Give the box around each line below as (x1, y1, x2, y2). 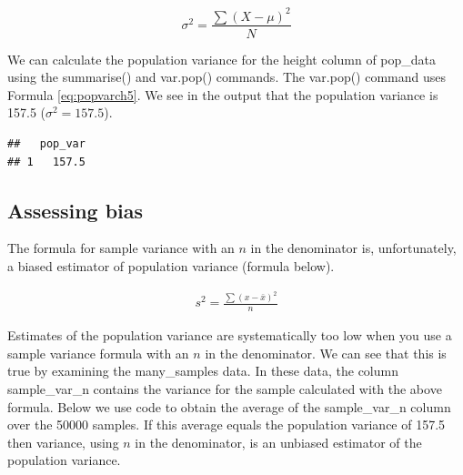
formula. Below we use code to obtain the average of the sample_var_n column (7, 397, 451, 416)
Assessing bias (7, 196, 144, 224)
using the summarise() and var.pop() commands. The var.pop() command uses (7, 67, 447, 86)
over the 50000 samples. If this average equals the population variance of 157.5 (7, 415, 446, 434)
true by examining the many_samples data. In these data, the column (7, 361, 398, 380)
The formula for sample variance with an (7, 238, 235, 258)
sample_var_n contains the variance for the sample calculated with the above (7, 379, 442, 399)
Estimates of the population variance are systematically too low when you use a (7, 326, 452, 345)
